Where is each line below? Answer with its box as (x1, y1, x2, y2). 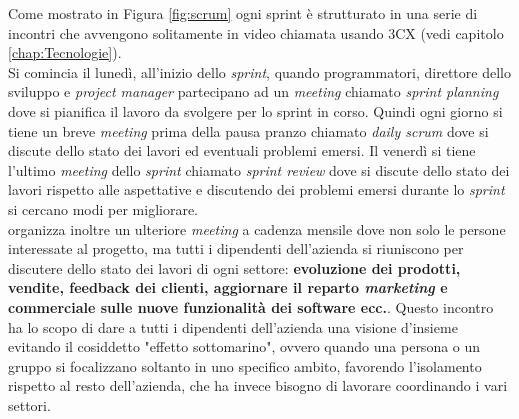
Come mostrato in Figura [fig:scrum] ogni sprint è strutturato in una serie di (8, 3, 478, 23)
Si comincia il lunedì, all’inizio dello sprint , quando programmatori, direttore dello (8, 61, 511, 82)
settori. (8, 394, 51, 415)
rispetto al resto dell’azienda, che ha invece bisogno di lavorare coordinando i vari (8, 375, 508, 396)
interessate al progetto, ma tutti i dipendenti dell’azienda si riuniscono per (8, 238, 464, 259)
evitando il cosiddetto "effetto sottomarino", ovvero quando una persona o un (8, 336, 481, 357)
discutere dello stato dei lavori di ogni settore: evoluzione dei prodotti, (8, 257, 461, 278)
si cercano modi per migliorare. (8, 198, 199, 219)
